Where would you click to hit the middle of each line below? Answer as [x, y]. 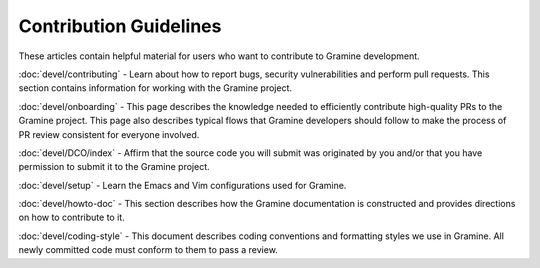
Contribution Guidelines [120, 26]
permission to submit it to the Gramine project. [114, 167]
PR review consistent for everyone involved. [109, 134]
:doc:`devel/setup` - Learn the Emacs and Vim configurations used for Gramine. [182, 185]
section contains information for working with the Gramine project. [155, 88]
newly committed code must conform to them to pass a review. [148, 250]
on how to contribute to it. [71, 217]
